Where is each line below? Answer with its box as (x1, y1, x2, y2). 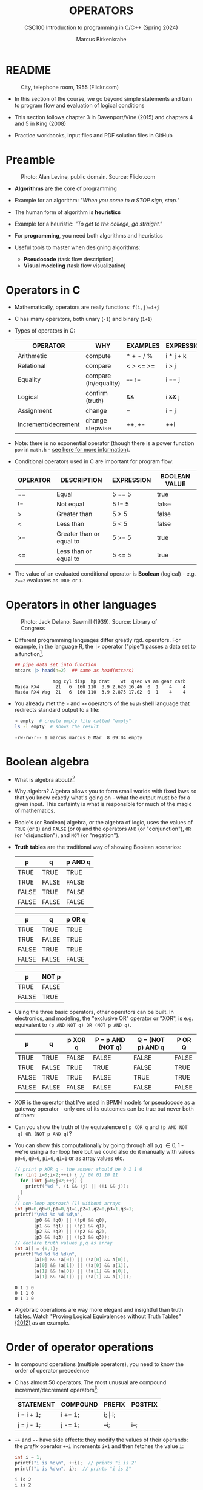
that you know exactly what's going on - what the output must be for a (14, 794, 190, 801)
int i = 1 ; (14, 1454, 42, 1461)
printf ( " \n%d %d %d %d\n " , (14, 1212, 83, 1218)
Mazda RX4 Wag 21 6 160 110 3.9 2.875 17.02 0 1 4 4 (14, 689, 186, 695)
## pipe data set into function (14, 662, 96, 668)
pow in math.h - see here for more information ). (14, 446, 130, 453)
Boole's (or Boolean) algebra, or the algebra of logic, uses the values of (14, 819, 193, 826)
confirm (85, 388, 108, 397)
